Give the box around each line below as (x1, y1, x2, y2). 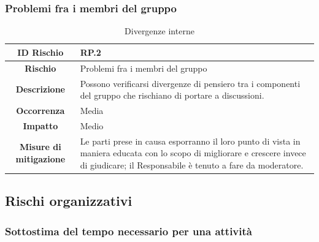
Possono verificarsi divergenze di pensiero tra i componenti (80, 77, 301, 89)
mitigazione (15, 153, 66, 165)
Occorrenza (16, 104, 65, 116)
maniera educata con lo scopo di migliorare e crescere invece (80, 146, 306, 159)
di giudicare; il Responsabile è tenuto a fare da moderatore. (80, 158, 304, 171)
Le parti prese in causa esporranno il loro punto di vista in (80, 134, 301, 147)
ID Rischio (17, 45, 64, 58)
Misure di (19, 140, 61, 153)
